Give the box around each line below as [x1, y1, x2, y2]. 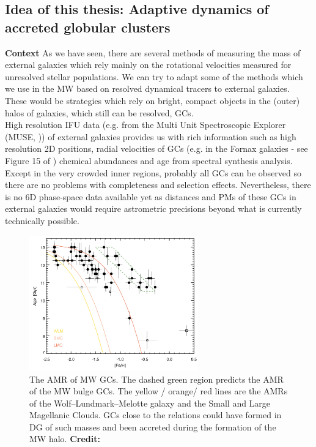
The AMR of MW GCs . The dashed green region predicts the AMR [29, 372, 284, 385]
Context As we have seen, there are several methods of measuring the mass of [5, 46, 301, 59]
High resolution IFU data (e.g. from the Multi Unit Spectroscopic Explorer [5, 118, 286, 131]
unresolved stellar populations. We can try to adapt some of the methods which [5, 70, 303, 83]
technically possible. [5, 214, 79, 227]
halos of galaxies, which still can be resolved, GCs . [5, 106, 194, 119]
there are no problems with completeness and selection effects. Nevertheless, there [5, 178, 311, 191]
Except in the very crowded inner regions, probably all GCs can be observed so [5, 166, 302, 179]
